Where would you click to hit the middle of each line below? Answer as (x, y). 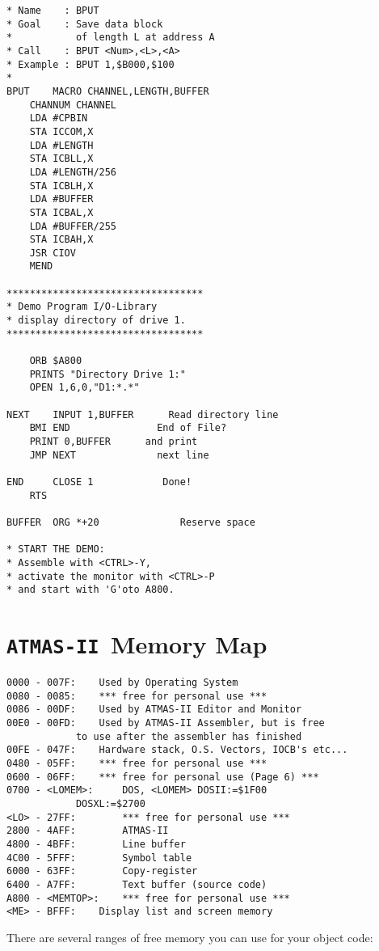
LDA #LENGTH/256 (73, 172)
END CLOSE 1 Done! (99, 482)
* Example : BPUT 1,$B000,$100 (91, 64)
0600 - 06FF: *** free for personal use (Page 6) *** (163, 777)
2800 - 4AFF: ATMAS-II (88, 831)
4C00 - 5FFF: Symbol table (99, 858)
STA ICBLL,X (61, 159)
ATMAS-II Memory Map (137, 644)
